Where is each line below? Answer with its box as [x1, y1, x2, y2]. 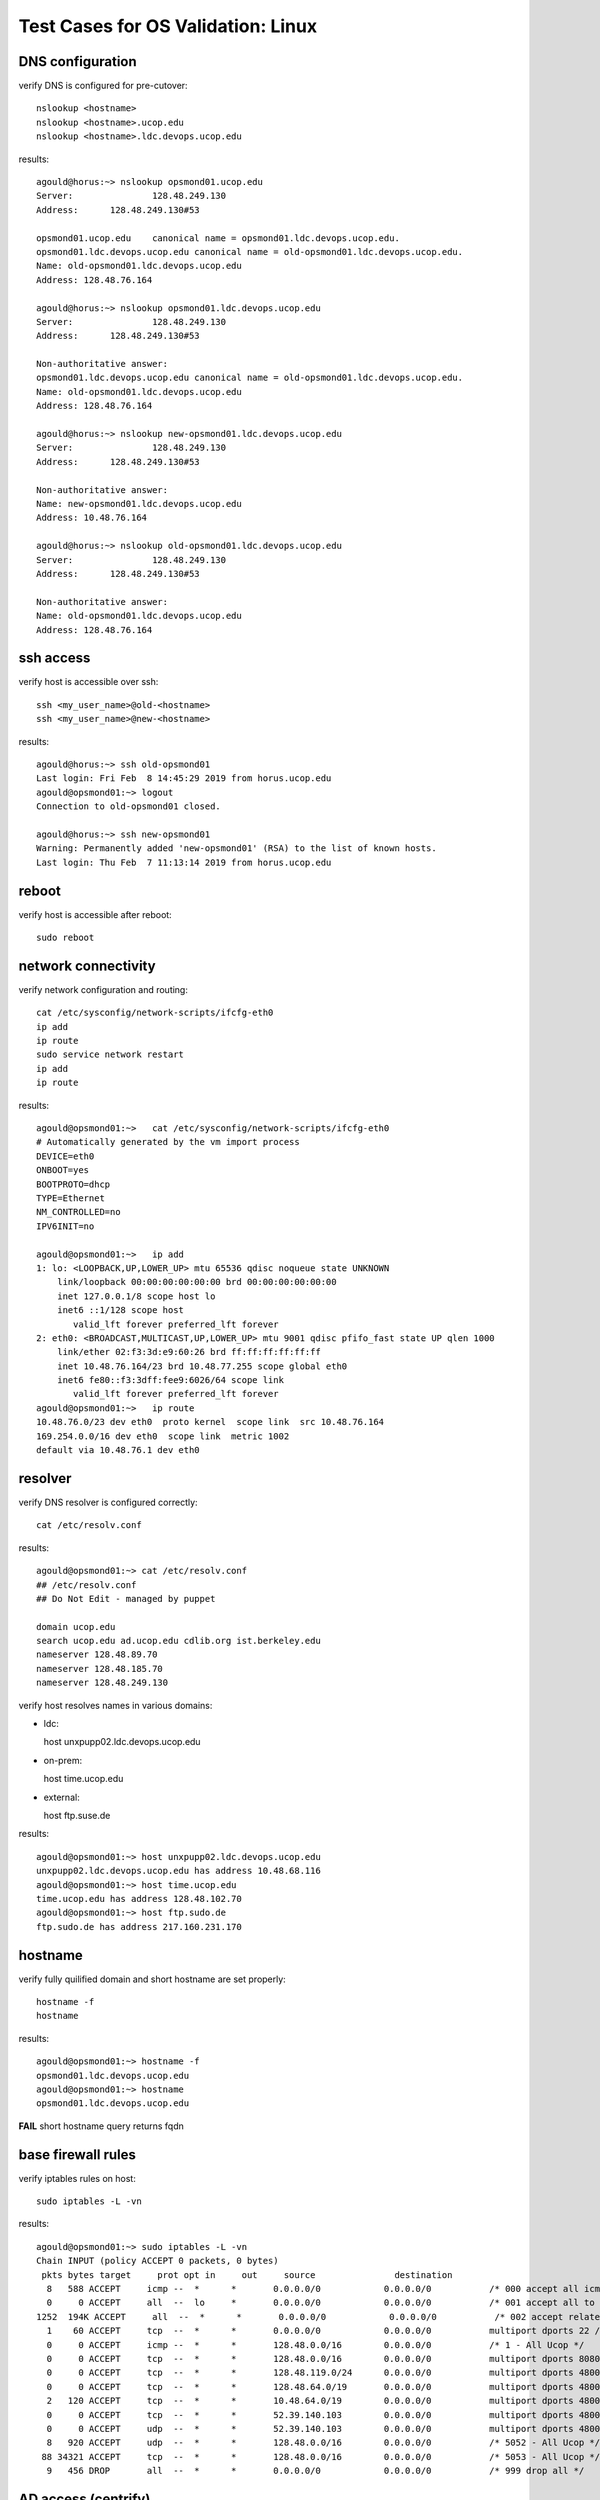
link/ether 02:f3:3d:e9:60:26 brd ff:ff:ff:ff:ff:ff [56, 1346, 322, 1358]
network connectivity [18, 957, 156, 974]
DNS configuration [18, 53, 137, 70]
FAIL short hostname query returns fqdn [18, 2120, 185, 2132]
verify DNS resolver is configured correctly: [18, 1496, 199, 1508]
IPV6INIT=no [36, 1220, 95, 1232]
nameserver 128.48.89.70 [36, 1649, 158, 1660]
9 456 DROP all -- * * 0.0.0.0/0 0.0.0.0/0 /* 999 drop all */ [46, 2465, 585, 2477]
